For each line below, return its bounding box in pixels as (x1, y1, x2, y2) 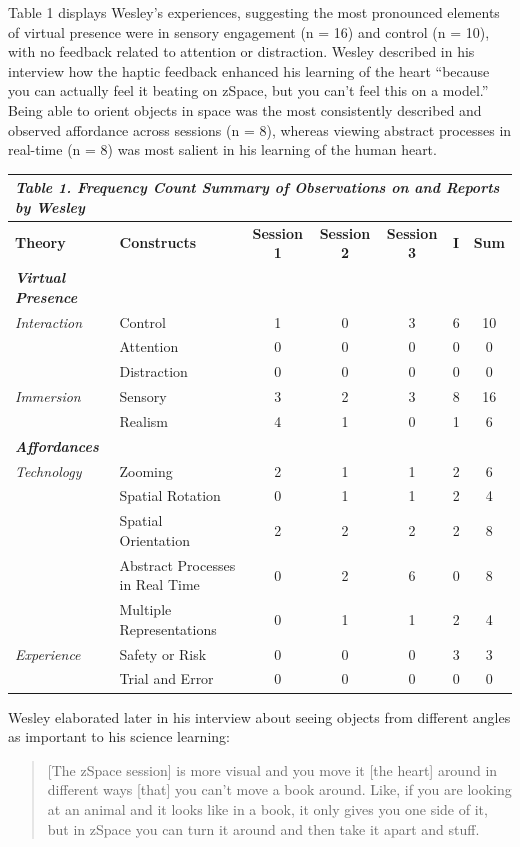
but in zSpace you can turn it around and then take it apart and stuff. (47, 818, 480, 839)
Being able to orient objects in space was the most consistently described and (8, 99, 482, 120)
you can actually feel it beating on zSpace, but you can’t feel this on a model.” (8, 80, 489, 101)
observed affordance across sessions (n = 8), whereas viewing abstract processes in (8, 119, 512, 140)
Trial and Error (119, 668, 214, 689)
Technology (15, 460, 82, 481)
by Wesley (15, 196, 85, 217)
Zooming (119, 460, 173, 481)
